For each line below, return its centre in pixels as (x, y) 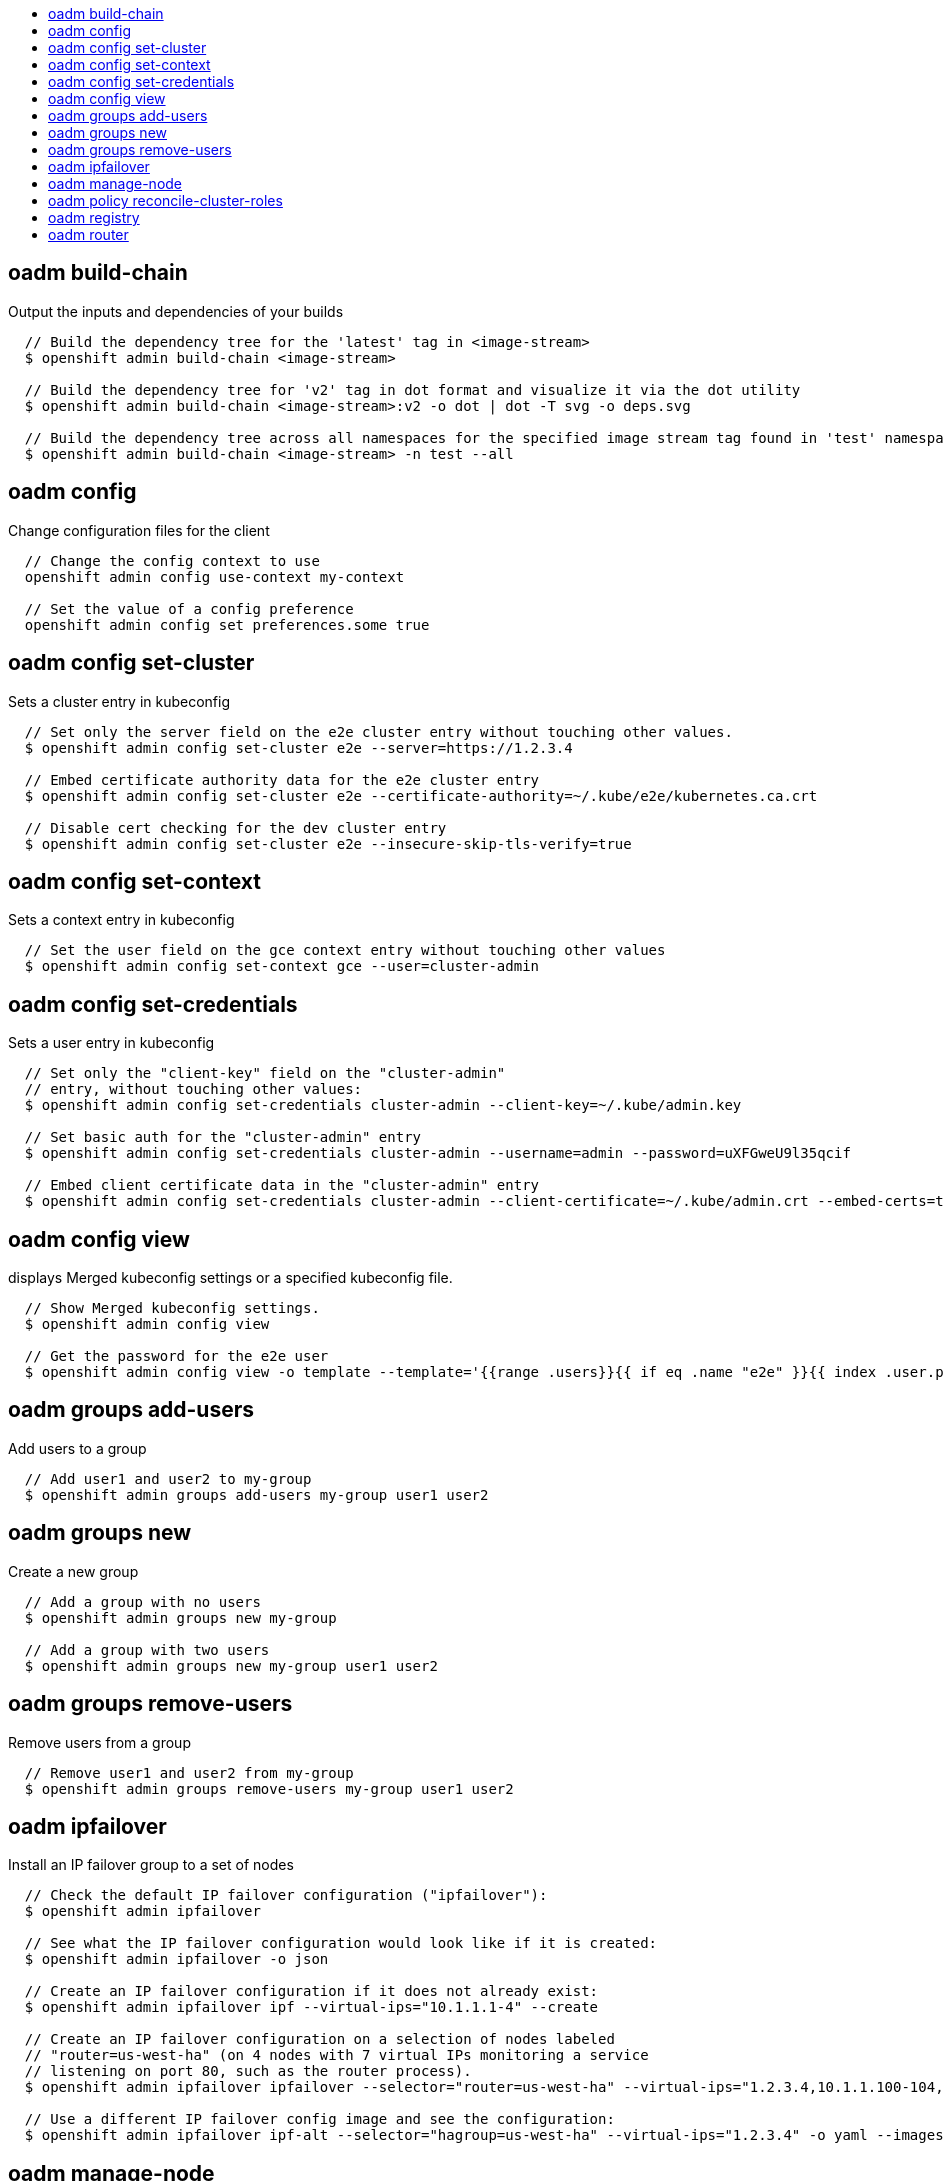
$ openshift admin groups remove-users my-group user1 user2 (269, 1788)
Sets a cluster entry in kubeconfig (119, 701)
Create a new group (73, 1571)
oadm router (88, 234)
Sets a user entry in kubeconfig (111, 1043)
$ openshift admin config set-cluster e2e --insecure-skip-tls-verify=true (328, 843)
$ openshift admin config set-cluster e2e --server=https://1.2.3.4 (298, 747)
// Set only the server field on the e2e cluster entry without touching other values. (378, 731)
